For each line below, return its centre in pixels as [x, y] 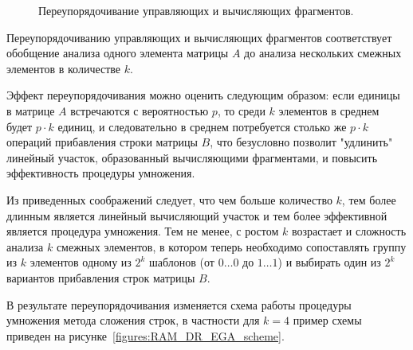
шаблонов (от [182, 262]
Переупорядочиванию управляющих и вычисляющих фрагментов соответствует [199, 37]
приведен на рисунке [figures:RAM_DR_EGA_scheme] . [146, 335]
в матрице [31, 110]
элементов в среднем [329, 110]
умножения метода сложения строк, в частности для [133, 320]
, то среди [241, 110]
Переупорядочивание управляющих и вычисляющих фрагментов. [196, 10]
